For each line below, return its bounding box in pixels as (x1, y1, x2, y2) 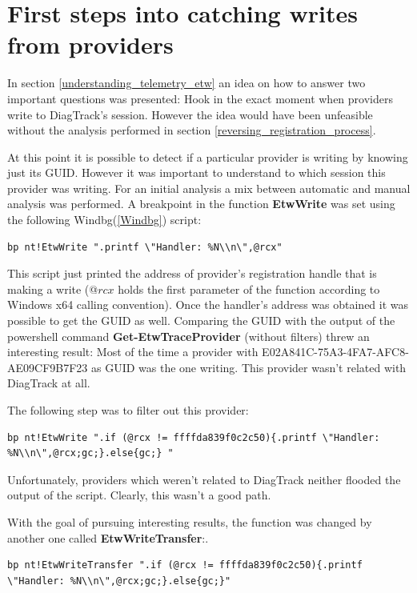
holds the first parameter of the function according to (118, 280, 380, 297)
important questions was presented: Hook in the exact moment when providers (7, 90, 393, 106)
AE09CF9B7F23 (7, 359, 88, 375)
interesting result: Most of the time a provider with (7, 343, 259, 360)
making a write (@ (7, 280, 98, 297)
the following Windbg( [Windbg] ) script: (7, 211, 202, 228)
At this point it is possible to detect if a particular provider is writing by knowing (7, 148, 408, 165)
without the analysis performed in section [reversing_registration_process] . (7, 122, 376, 138)
